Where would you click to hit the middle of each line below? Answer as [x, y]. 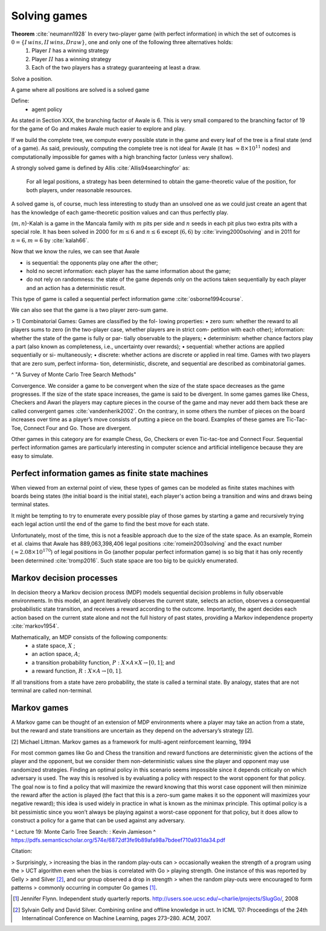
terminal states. [30, 504]
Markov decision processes [64, 578]
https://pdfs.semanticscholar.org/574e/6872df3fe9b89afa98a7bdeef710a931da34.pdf [118, 840]
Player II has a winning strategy [72, 59]
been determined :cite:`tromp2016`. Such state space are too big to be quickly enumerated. [125, 560]
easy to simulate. [32, 456]
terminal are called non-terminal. [52, 690]
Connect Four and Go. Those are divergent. [77, 428]
